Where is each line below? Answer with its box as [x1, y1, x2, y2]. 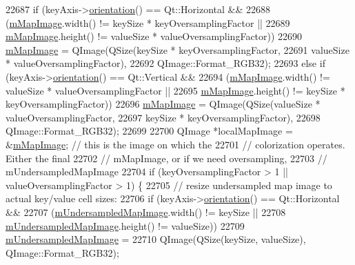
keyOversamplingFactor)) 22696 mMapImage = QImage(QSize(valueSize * [6, 97, 321, 111]
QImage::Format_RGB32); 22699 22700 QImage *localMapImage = [6, 124, 293, 138]
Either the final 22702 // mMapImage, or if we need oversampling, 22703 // [6, 150, 327, 165]
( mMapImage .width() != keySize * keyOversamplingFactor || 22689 [6, 15, 290, 30]
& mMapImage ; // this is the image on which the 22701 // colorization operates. [6, 137, 345, 151]
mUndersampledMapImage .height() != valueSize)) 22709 [6, 218, 245, 233]
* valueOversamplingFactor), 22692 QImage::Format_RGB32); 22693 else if [6, 56, 325, 70]
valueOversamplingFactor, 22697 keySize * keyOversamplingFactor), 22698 [6, 110, 321, 124]
